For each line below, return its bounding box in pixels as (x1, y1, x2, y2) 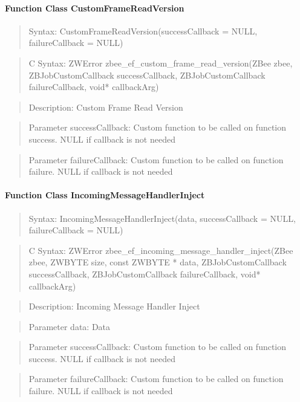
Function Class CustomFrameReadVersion (5, 1, 184, 14)
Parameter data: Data (28, 320, 111, 332)
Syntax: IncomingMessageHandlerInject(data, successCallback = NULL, (28, 212, 296, 224)
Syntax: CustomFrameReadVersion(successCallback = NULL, (28, 24, 258, 37)
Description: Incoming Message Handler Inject (28, 300, 200, 313)
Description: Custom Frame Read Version (28, 100, 183, 113)
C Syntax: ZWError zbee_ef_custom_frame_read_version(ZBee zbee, (28, 56, 293, 69)
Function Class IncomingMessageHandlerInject (5, 189, 205, 201)
